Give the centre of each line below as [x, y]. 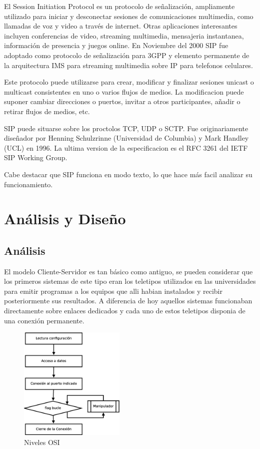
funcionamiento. [28, 184]
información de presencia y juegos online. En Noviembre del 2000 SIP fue [116, 45]
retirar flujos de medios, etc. [47, 111]
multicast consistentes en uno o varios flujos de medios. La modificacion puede [124, 91]
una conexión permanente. [44, 320]
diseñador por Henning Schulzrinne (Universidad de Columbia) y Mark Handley [126, 138]
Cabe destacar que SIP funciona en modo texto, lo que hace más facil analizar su [128, 174]
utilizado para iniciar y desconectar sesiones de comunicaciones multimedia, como [129, 16]
